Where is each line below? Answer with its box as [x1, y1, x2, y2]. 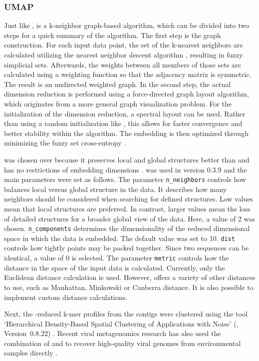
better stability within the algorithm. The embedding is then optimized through [4, 127, 249, 138]
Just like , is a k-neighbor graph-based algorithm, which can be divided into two [4, 20, 249, 30]
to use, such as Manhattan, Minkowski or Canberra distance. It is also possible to [4, 281, 254, 292]
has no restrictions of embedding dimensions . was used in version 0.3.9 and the [4, 164, 247, 174]
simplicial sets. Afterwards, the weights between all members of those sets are [4, 59, 241, 69]
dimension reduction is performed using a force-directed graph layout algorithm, [4, 88, 249, 99]
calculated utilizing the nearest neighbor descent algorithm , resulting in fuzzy [4, 49, 243, 59]
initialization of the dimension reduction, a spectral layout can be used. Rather [4, 108, 246, 118]
